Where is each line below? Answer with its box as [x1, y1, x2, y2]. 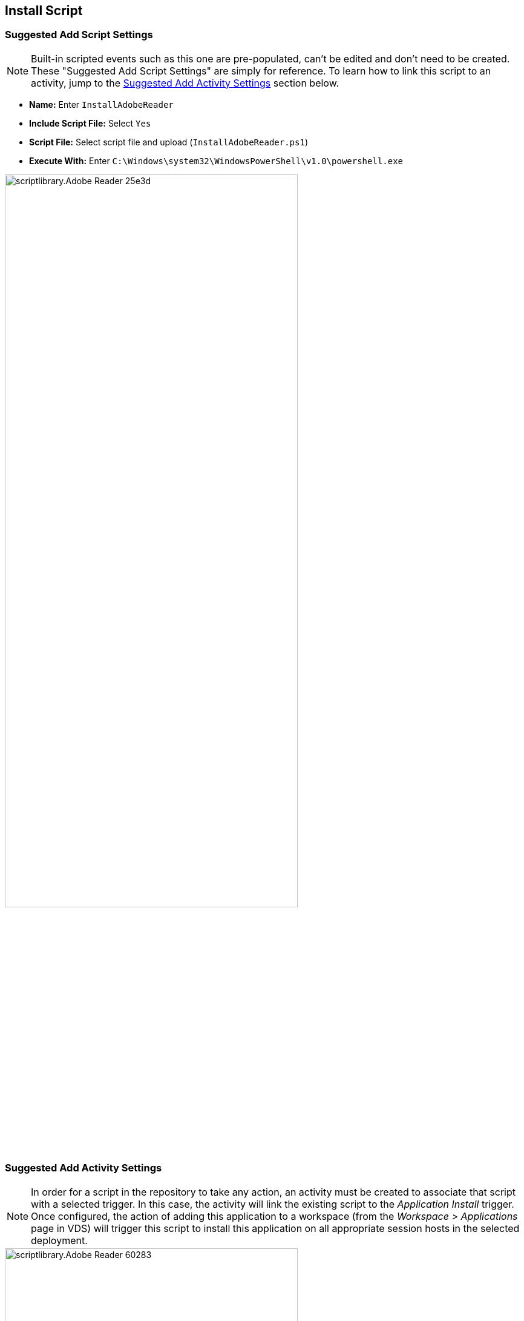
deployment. [31, 1234, 88, 1247]
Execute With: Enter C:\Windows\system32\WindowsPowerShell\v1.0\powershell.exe [29, 155, 404, 166]
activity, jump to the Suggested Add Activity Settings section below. [31, 76, 339, 89]
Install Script [5, 3, 83, 18]
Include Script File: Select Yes [29, 118, 151, 128]
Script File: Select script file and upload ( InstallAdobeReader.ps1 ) [29, 136, 308, 147]
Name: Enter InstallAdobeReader [29, 99, 174, 110]
